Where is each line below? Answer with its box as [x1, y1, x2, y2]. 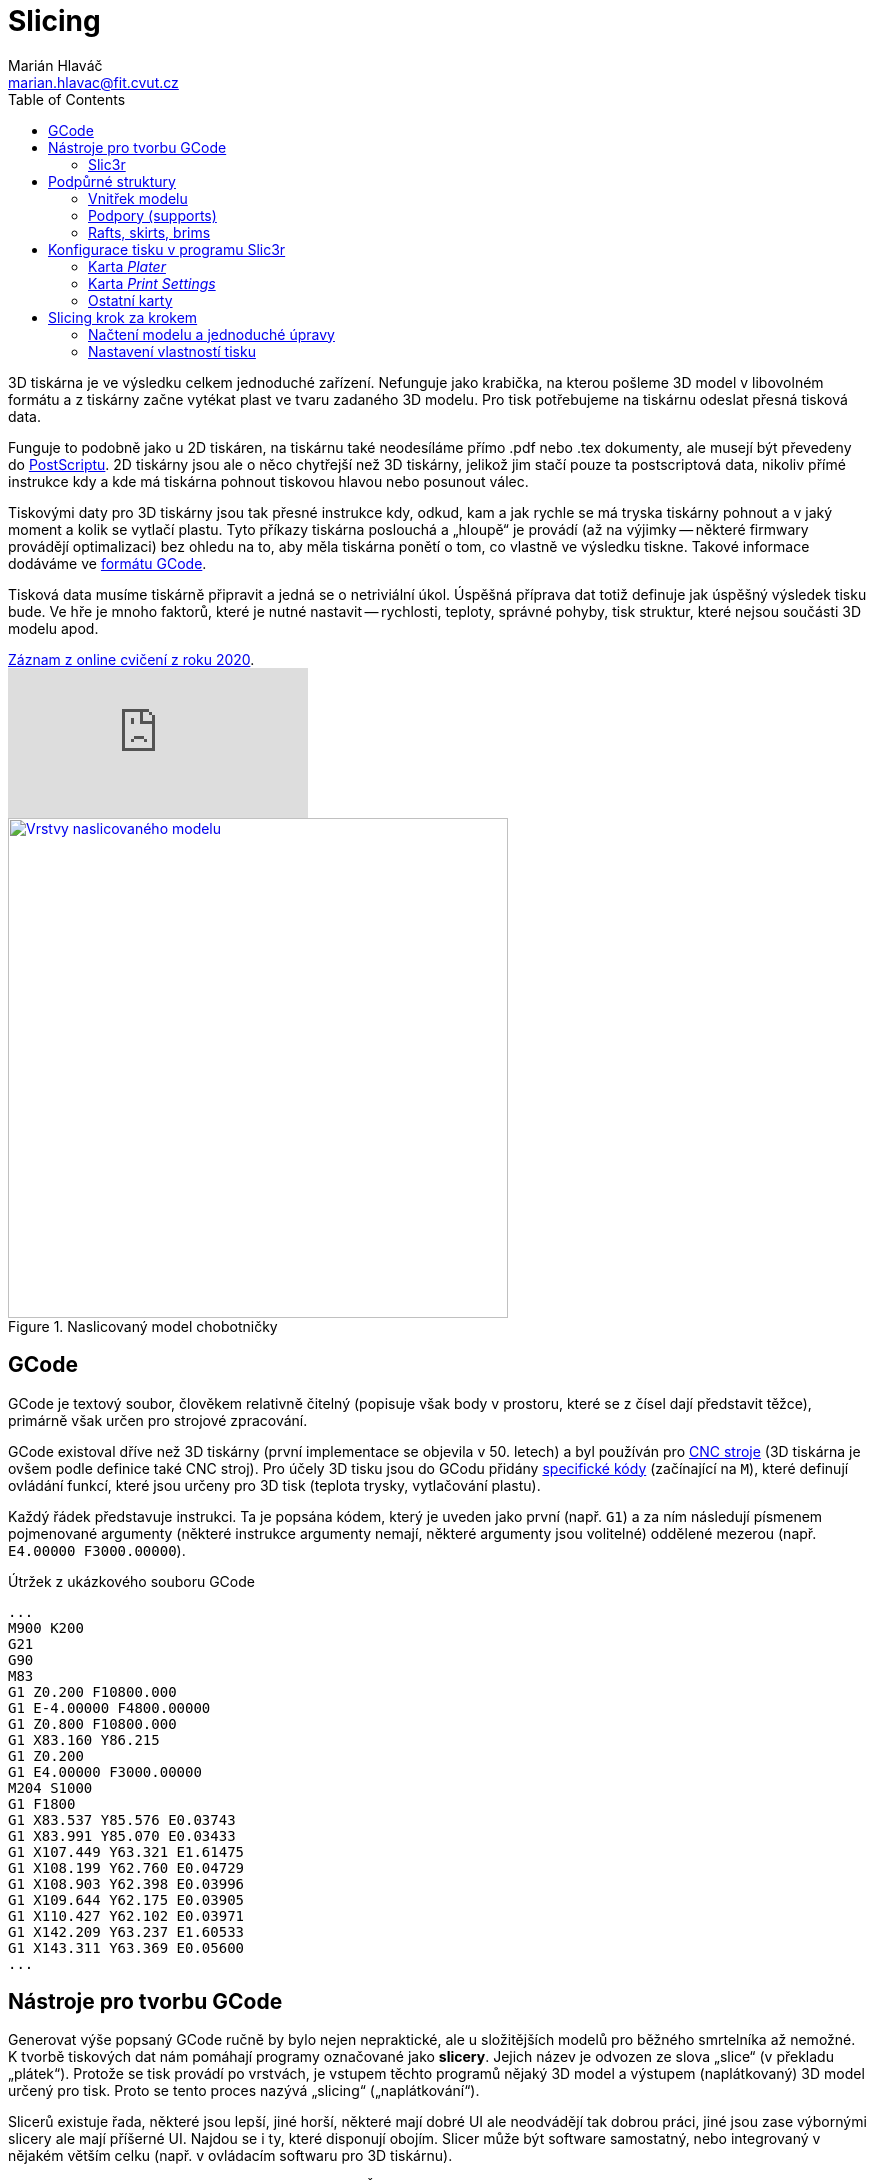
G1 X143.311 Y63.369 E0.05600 [8, 1939, 245, 1956]
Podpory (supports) [88, 206, 217, 224]
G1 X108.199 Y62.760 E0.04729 [8, 1859, 245, 1876]
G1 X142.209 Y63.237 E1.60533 [8, 1923, 245, 1940]
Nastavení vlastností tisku [88, 342, 256, 360]
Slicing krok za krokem [48, 308, 198, 326]
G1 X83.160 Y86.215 [8, 1731, 160, 1748]
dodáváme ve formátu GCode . [8, 554, 207, 572]
